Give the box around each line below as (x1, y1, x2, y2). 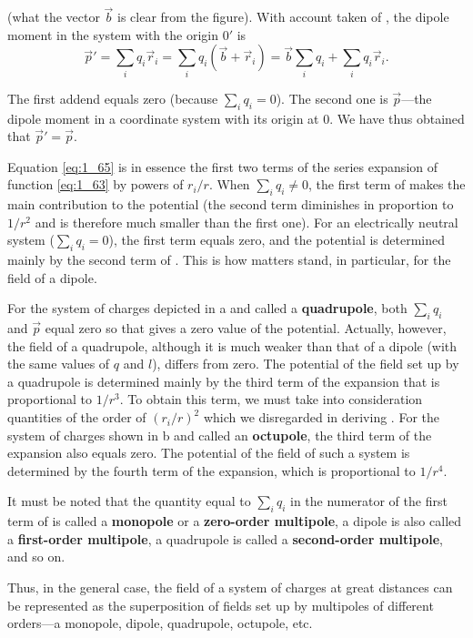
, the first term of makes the (308, 175, 466, 194)
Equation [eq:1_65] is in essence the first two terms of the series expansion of (7, 157, 438, 176)
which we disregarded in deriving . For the (203, 408, 439, 427)
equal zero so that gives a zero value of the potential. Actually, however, (45, 319, 447, 338)
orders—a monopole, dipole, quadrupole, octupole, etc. (7, 613, 313, 633)
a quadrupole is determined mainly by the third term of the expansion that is (7, 371, 440, 390)
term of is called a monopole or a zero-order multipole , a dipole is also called (7, 511, 462, 531)
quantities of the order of (7, 408, 146, 427)
